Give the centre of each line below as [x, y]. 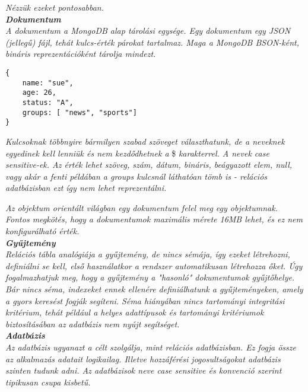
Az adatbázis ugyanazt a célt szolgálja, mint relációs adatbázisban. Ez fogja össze [151, 347]
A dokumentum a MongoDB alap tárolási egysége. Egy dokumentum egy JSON [148, 31]
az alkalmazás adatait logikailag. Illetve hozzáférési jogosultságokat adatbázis [143, 358]
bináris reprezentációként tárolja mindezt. [81, 54]
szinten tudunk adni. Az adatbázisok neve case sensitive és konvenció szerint [144, 370]
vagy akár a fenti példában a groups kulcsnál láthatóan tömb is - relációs [136, 176]
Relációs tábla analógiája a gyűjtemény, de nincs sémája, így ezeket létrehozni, [148, 254]
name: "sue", [48, 83]
